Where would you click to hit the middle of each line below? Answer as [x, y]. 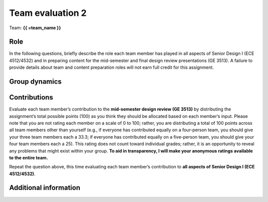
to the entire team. [29, 157]
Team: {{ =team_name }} [35, 28]
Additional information [45, 188]
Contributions [31, 97]
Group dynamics [35, 82]
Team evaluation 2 [48, 13]
